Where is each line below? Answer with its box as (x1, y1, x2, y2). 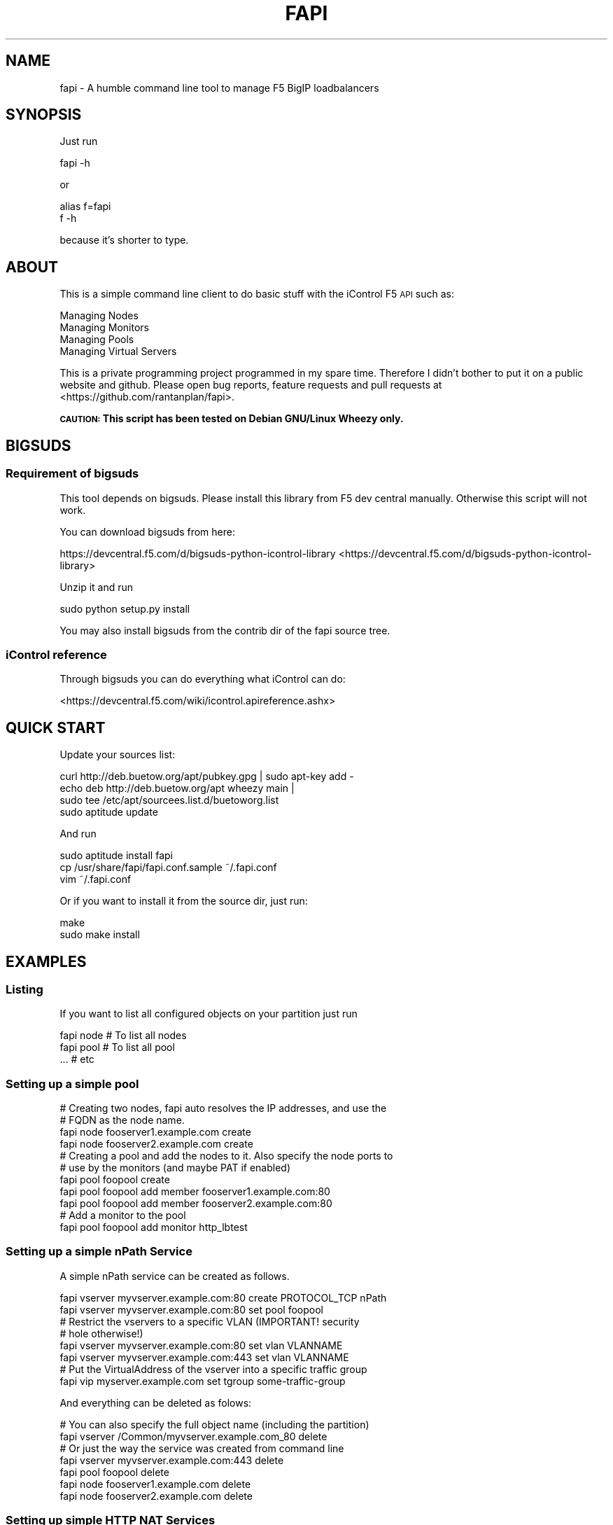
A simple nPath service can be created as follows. (59, 1269, 290, 1282)
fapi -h (59, 157, 90, 169)
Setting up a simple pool (6, 1076, 139, 1091)
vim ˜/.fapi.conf (59, 873, 132, 886)
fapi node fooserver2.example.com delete (59, 1489, 253, 1502)
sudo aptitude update (59, 806, 158, 819)
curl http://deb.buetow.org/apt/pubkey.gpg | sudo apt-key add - (59, 770, 354, 783)
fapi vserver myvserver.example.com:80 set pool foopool (59, 1303, 323, 1316)
